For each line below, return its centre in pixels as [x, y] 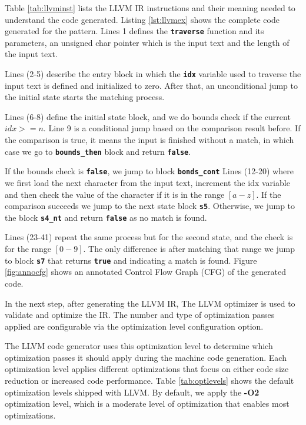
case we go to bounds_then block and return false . [98, 151]
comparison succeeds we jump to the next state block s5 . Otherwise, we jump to [150, 206]
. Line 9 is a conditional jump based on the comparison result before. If [172, 128]
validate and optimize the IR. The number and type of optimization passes [140, 315]
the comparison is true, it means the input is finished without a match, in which [149, 140]
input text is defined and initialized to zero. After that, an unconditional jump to [152, 85]
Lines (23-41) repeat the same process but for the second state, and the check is [149, 237]
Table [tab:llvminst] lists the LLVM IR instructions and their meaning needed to [150, 8]
